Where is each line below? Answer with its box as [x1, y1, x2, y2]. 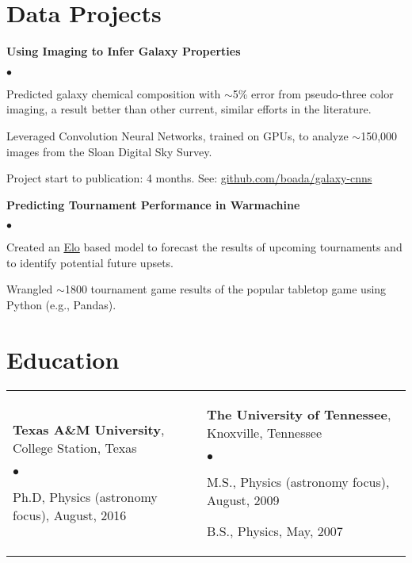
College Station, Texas [13, 439, 137, 458]
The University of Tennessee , [206, 404, 391, 423]
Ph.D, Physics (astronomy [13, 488, 158, 507]
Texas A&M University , [13, 420, 165, 439]
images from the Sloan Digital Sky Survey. [6, 143, 212, 159]
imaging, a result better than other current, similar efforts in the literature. [6, 101, 372, 117]
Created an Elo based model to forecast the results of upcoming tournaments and [6, 239, 402, 255]
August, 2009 [206, 490, 280, 509]
